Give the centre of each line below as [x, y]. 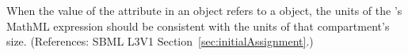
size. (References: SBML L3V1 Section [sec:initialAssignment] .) [160, 41]
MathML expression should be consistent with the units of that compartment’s [198, 26]
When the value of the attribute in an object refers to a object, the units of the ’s [204, 10]
